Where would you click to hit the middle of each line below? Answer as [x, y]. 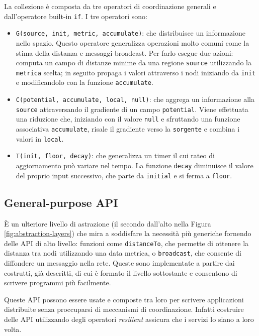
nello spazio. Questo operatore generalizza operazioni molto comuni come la [133, 42]
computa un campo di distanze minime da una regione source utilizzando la [134, 63]
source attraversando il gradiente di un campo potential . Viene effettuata [132, 109]
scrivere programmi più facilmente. [58, 283]
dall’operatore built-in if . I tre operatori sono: [76, 16]
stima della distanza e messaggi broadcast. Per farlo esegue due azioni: [124, 52]
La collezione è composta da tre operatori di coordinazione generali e [110, 6]
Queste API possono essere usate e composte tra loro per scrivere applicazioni [124, 299]
